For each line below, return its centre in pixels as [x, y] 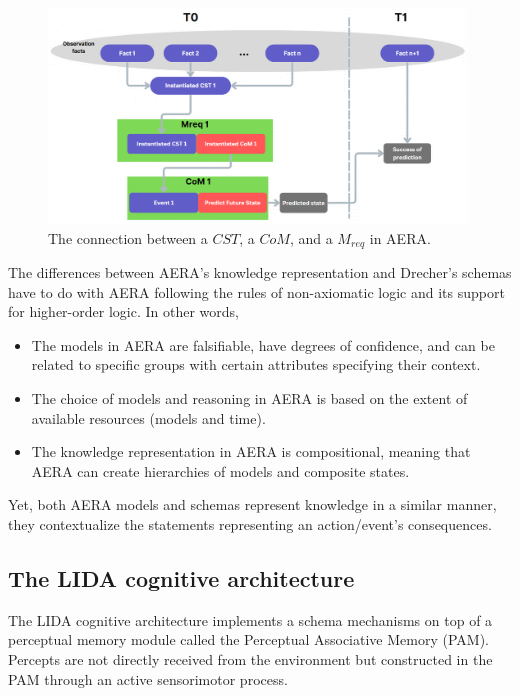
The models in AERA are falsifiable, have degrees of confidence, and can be [263, 344]
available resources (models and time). [148, 417]
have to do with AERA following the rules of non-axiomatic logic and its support [256, 291]
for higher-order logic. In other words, [123, 311]
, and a [311, 237]
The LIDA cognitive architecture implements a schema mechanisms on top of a [250, 619]
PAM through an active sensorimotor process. [148, 678]
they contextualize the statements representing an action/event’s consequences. [250, 524]
